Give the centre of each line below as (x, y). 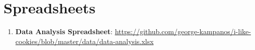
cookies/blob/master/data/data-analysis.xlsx (84, 41)
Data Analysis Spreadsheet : (64, 31)
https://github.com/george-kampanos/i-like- (183, 31)
